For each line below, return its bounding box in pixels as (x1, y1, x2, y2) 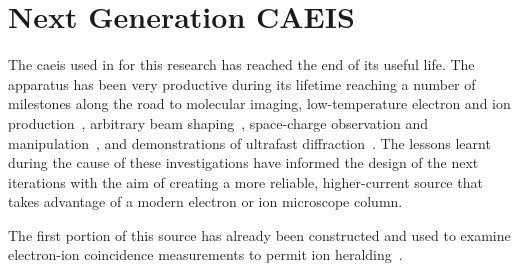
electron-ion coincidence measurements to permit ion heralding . (8, 244, 403, 265)
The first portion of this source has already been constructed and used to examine (8, 224, 511, 245)
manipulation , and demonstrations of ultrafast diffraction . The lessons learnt (8, 132, 491, 153)
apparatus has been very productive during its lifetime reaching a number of (8, 73, 476, 94)
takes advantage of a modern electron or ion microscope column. (8, 191, 403, 212)
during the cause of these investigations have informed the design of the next (8, 152, 479, 173)
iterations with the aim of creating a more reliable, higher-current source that (8, 171, 483, 192)
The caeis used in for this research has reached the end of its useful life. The (8, 54, 475, 75)
